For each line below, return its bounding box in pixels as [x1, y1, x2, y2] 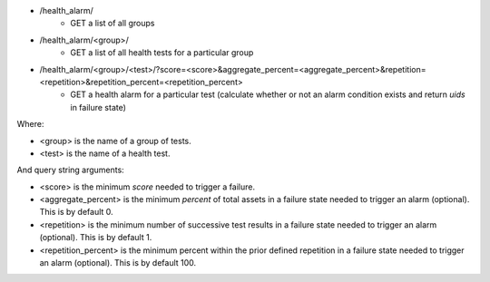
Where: [16, 119, 44, 130]
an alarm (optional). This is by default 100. [39, 258, 197, 268]
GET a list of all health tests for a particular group [70, 47, 254, 58]
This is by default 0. [39, 207, 113, 218]
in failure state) [70, 102, 127, 112]
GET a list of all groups [70, 18, 155, 29]
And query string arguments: [16, 164, 124, 176]
